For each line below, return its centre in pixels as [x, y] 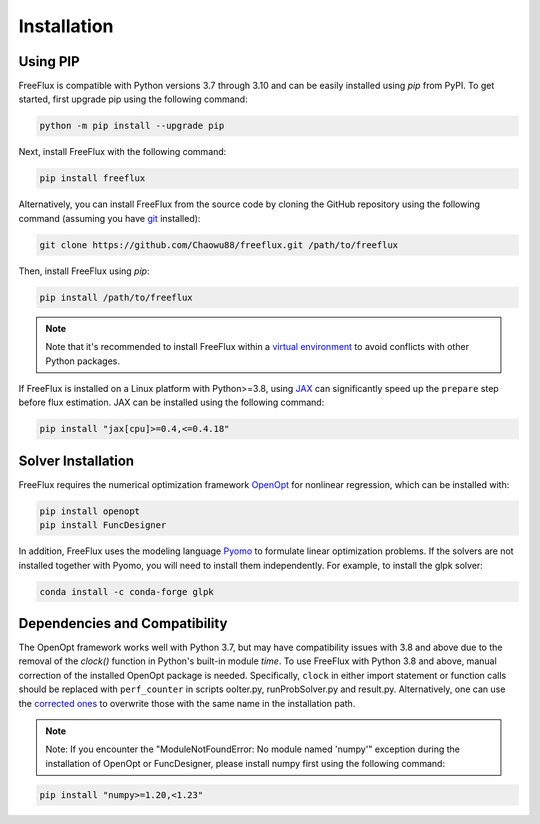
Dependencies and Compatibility [123, 623]
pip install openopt [89, 511]
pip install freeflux [92, 178]
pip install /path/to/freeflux [116, 297]
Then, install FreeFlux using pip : [84, 271]
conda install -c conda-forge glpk [126, 591]
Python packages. [82, 361]
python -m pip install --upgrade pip [132, 126]
